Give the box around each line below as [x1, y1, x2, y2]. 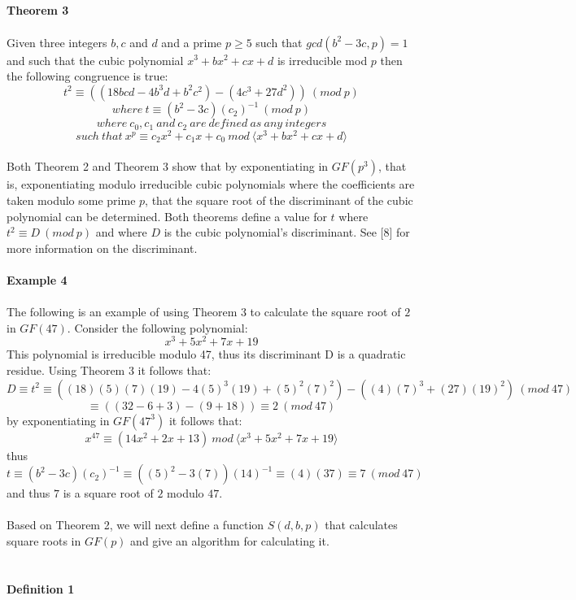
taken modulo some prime [7, 191, 136, 208]
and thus [7, 485, 50, 502]
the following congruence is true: [7, 67, 168, 85]
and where [95, 224, 147, 241]
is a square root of [63, 485, 154, 502]
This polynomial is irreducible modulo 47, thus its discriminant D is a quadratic [7, 346, 406, 363]
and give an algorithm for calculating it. [130, 532, 329, 549]
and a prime [161, 33, 222, 50]
